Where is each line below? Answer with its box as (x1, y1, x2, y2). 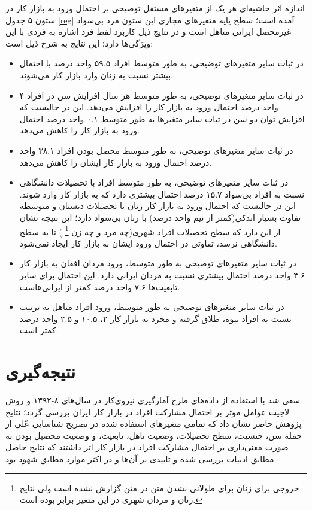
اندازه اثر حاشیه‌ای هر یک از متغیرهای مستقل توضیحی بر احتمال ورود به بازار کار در (5, 2, 305, 14)
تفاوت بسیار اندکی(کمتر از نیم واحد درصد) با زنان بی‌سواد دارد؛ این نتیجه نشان (19, 211, 301, 223)
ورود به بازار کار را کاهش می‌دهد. (19, 124, 140, 136)
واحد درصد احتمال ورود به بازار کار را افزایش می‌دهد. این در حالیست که (19, 101, 278, 113)
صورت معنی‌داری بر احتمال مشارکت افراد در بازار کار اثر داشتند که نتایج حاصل (5, 441, 289, 453)
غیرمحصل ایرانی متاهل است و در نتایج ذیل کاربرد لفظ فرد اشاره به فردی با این (5, 25, 292, 38)
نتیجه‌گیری (5, 359, 75, 384)
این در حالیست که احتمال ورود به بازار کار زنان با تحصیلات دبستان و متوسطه (19, 199, 296, 212)
